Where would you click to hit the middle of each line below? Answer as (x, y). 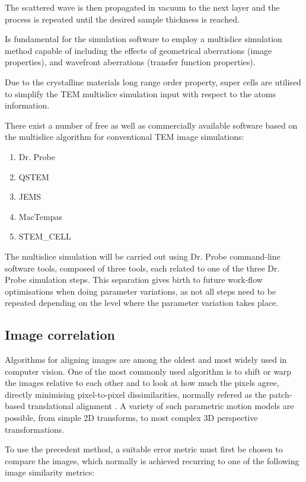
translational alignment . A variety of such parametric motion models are (161, 406)
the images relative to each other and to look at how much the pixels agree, (142, 383)
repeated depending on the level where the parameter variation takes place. (142, 303)
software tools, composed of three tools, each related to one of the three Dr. (142, 268)
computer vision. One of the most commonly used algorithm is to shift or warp (148, 371)
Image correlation (60, 335)
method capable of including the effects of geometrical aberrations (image (138, 50)
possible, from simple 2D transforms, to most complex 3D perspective (131, 418)
